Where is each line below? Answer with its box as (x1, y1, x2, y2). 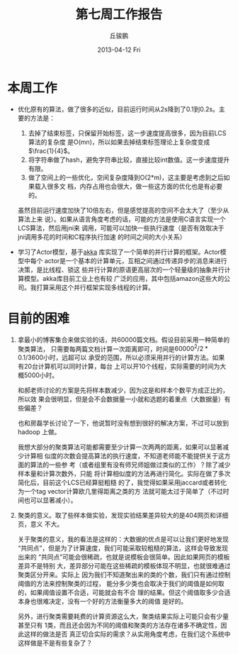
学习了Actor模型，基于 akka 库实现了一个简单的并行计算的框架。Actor (17, 248, 221, 256)
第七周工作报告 (75, 6, 163, 23)
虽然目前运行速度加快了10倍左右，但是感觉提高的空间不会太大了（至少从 (17, 206, 229, 214)
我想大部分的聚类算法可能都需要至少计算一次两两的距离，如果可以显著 (17, 443, 223, 451)
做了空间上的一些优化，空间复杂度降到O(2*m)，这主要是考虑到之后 (28, 173, 225, 182)
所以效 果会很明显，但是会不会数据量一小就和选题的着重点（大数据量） (17, 395, 225, 404)
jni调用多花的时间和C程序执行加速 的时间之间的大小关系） (17, 232, 186, 241)
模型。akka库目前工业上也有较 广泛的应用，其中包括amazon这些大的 (23, 274, 225, 282)
